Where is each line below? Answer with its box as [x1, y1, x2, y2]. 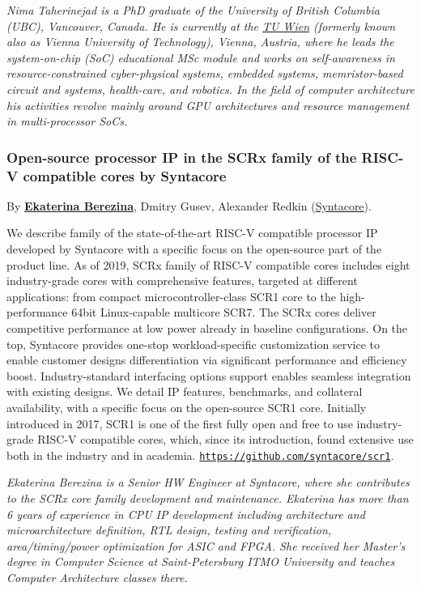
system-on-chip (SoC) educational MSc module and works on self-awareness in [6, 49, 395, 66]
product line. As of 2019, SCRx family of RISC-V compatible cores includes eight [6, 256, 410, 273]
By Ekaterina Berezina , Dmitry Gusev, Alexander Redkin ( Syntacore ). [6, 197, 372, 214]
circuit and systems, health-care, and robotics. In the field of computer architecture [6, 80, 415, 97]
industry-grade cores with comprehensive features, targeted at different [6, 272, 358, 289]
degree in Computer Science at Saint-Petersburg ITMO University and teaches [6, 553, 395, 570]
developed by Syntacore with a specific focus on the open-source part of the [6, 240, 382, 257]
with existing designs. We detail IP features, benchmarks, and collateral [6, 383, 363, 400]
